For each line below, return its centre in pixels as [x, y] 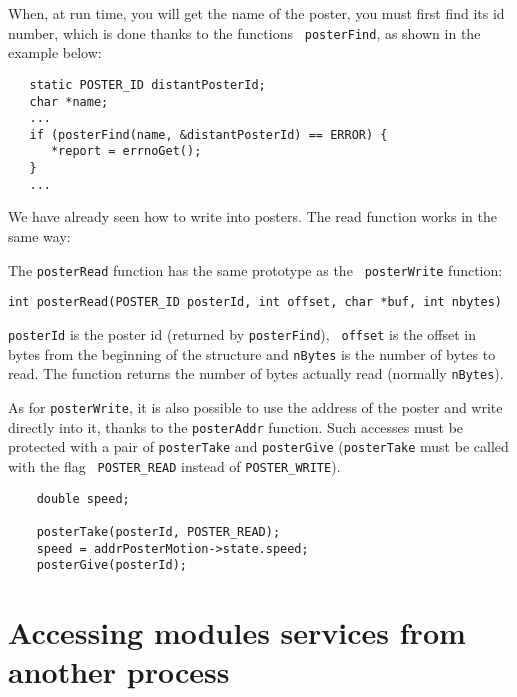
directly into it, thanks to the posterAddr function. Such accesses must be [236, 426]
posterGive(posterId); [111, 565]
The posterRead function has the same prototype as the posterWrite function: [255, 269]
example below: [55, 52]
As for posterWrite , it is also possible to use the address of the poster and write [255, 406]
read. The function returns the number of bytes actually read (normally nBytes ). [256, 373]
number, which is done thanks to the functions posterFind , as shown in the [244, 32]
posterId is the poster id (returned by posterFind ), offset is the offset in [242, 333]
